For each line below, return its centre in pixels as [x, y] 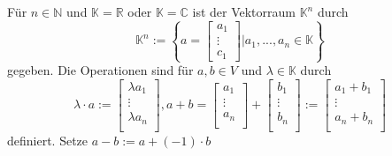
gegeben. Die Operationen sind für [100, 70]
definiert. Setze [48, 140]
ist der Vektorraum [244, 11]
